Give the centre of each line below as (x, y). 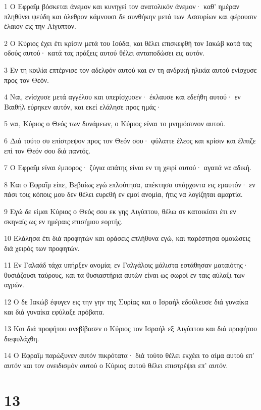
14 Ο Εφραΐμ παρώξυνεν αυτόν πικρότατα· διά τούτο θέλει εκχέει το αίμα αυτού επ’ (129, 355)
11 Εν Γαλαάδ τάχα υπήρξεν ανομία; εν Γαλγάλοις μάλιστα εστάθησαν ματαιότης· (126, 265)
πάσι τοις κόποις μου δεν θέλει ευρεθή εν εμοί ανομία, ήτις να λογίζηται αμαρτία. (123, 194)
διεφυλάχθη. (22, 338)
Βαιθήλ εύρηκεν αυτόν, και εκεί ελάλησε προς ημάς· (83, 106)
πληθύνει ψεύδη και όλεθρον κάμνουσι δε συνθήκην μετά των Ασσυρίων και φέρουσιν (130, 16)
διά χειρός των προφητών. (42, 248)
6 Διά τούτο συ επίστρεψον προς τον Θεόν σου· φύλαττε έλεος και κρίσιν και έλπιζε (130, 140)
